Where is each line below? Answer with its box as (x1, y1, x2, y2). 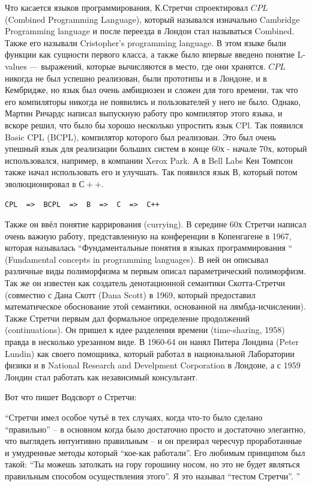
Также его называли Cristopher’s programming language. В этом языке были (5, 36, 286, 49)
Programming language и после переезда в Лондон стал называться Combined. (5, 25, 295, 37)
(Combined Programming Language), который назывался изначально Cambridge (5, 13, 300, 25)
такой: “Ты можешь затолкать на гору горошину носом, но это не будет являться (5, 458, 300, 470)
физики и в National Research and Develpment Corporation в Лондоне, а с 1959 (5, 359, 301, 371)
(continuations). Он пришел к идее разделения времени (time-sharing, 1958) (5, 323, 285, 336)
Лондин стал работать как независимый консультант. (5, 370, 198, 383)
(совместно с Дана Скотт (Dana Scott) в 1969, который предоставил (5, 288, 256, 301)
